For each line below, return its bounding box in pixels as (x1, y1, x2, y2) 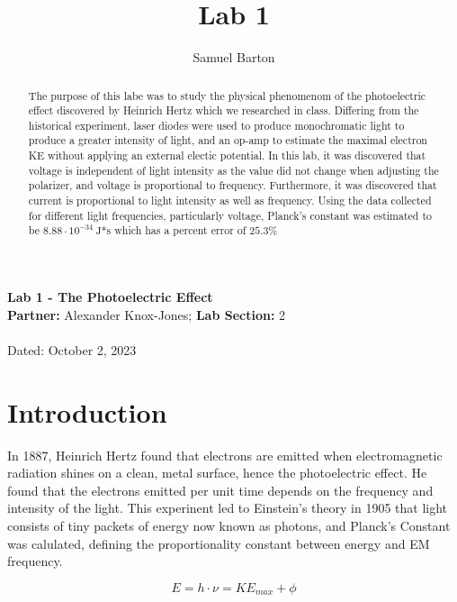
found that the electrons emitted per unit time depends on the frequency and (7, 480, 434, 499)
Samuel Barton (193, 48, 275, 67)
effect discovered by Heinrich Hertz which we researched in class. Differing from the (28, 103, 419, 118)
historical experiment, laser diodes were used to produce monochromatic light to (28, 117, 405, 132)
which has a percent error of (114, 223, 246, 238)
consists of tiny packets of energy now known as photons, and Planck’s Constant (7, 515, 451, 534)
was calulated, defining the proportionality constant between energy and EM (7, 534, 430, 552)
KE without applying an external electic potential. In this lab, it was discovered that (28, 148, 426, 163)
